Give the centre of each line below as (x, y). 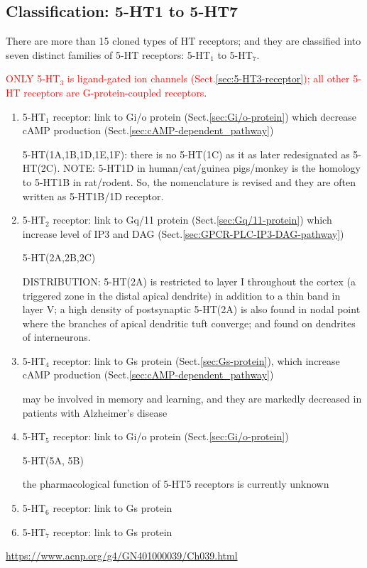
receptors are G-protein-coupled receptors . (115, 92)
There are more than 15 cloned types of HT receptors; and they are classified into (183, 41)
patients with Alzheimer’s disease (95, 412)
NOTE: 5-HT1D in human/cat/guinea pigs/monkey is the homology (212, 168)
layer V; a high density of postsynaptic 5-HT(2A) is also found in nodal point (191, 309)
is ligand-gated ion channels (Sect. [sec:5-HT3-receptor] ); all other (208, 78)
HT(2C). (41, 168)
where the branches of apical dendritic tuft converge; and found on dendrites (189, 323)
